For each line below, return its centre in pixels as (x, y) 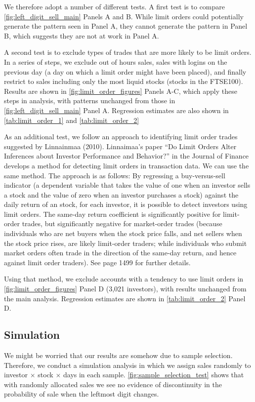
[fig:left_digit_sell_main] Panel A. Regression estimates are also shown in (116, 110)
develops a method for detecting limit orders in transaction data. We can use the (127, 165)
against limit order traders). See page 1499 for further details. (97, 262)
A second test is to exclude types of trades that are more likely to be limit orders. (128, 52)
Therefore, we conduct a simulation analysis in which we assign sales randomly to (127, 365)
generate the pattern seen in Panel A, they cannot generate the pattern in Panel (126, 26)
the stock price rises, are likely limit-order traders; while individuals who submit (126, 243)
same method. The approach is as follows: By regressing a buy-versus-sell (115, 175)
